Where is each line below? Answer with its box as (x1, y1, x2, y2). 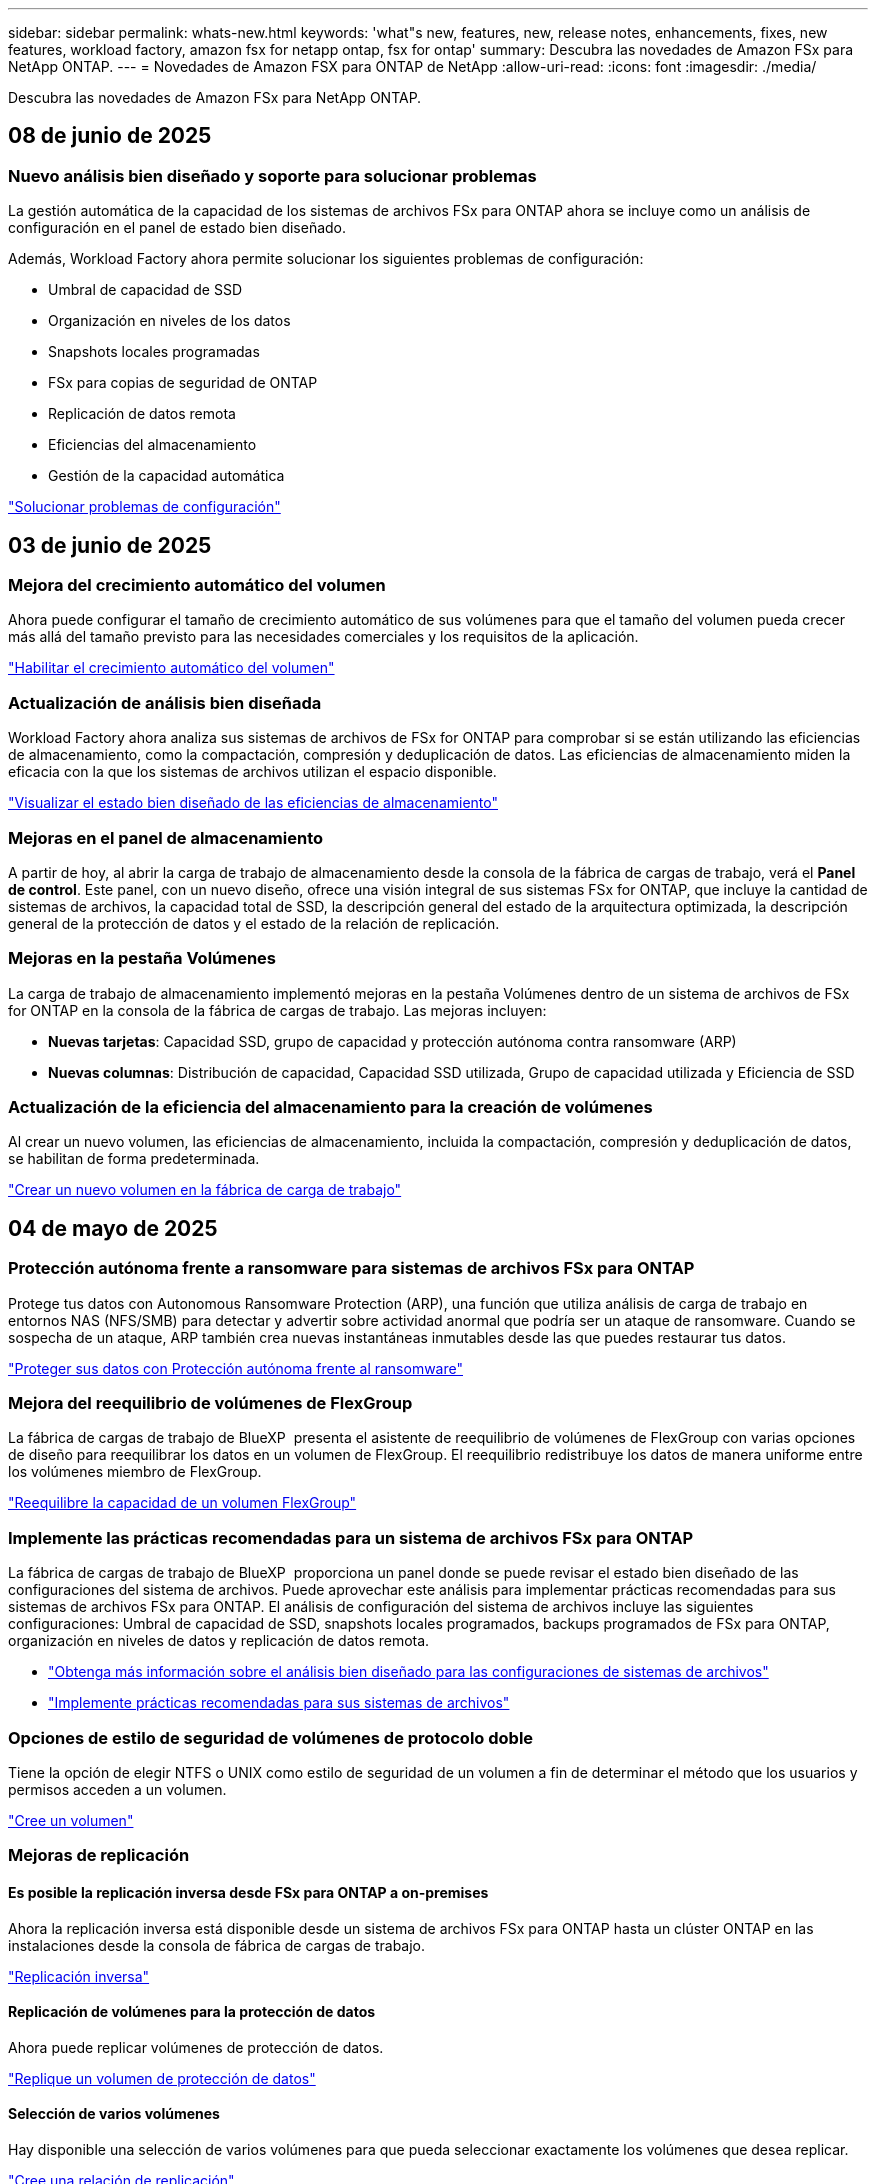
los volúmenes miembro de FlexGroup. (8, 1463, 262, 1481)
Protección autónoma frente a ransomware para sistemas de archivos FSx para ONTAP (8, 1258, 695, 1279)
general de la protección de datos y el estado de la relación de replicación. (8, 914, 500, 932)
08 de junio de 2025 (8, 123, 212, 149)
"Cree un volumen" (8, 1811, 134, 1829)
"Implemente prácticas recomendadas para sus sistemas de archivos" (48, 1694, 510, 1712)
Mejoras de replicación (8, 1845, 190, 1866)
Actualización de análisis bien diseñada (8, 692, 322, 713)
